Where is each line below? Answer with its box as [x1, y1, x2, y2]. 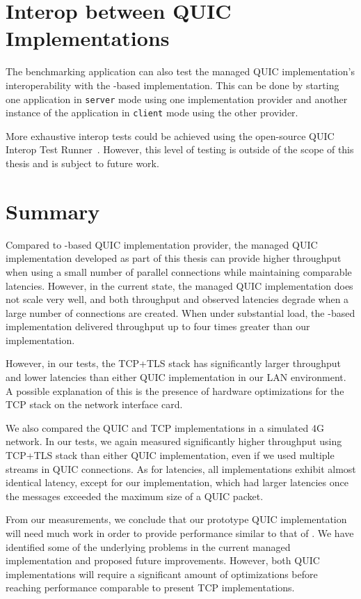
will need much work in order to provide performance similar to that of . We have [6, 526, 354, 540]
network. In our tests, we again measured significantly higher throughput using [6, 434, 342, 449]
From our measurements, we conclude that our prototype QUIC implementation [6, 512, 347, 527]
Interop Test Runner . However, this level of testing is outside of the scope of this [6, 142, 354, 157]
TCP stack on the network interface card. [6, 397, 183, 412]
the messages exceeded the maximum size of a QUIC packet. [6, 488, 264, 503]
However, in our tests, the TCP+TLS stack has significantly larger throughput [6, 356, 342, 371]
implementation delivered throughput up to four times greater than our [6, 319, 310, 334]
